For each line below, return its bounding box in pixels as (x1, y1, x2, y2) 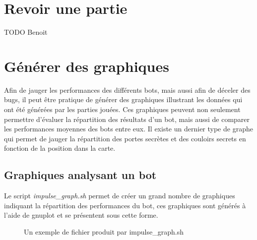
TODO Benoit (4, 27, 48, 37)
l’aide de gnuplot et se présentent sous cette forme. (4, 210, 158, 220)
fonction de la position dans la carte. (4, 143, 116, 153)
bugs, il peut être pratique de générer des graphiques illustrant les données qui (4, 94, 243, 105)
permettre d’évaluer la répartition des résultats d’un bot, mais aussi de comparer (4, 114, 250, 124)
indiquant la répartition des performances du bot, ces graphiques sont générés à (4, 200, 246, 210)
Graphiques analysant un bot (4, 167, 157, 182)
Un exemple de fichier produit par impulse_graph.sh (24, 226, 184, 237)
